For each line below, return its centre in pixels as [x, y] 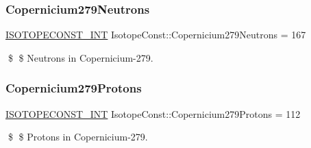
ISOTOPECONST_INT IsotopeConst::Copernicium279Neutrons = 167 [156, 35]
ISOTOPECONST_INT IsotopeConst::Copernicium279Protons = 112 [153, 113]
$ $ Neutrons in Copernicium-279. [80, 57]
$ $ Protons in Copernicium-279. [78, 137]
